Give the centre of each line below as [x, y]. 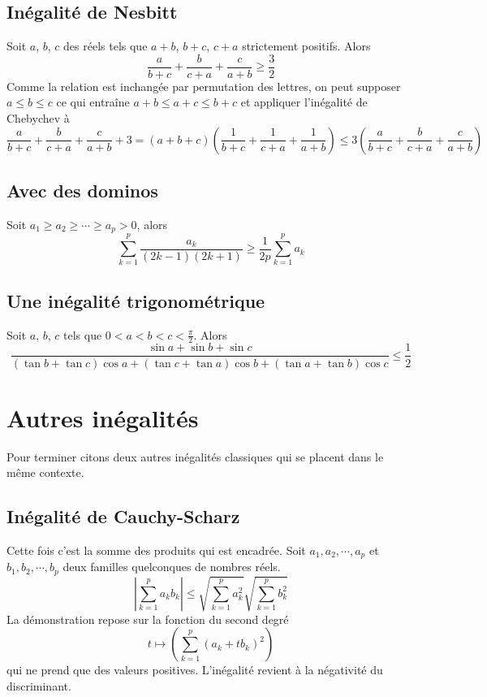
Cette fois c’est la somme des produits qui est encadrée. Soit [156, 550]
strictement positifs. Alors [306, 46]
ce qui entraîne [93, 102]
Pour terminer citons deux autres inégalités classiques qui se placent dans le [195, 456]
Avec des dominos [82, 190]
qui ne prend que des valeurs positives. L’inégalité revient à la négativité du [195, 670]
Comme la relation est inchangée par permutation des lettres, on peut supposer [204, 86]
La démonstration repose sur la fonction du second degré [148, 619]
